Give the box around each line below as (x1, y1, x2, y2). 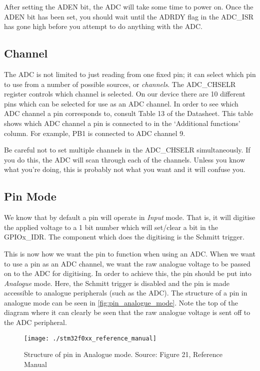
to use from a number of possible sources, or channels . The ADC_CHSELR (4, 78, 236, 89)
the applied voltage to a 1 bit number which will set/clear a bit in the (4, 221, 218, 232)
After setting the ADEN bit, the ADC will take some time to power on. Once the (4, 1, 253, 11)
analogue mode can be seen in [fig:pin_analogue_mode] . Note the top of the (4, 297, 238, 307)
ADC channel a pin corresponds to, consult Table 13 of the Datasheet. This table (4, 108, 253, 118)
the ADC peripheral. (4, 317, 67, 327)
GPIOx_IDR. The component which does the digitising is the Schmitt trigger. (4, 231, 244, 242)
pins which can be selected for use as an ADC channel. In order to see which (4, 98, 238, 108)
